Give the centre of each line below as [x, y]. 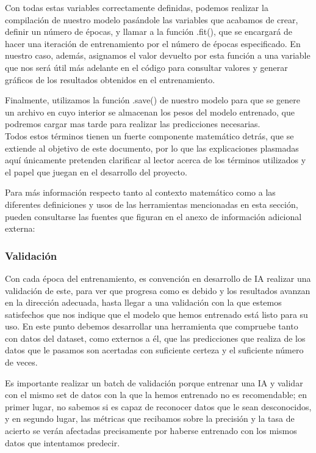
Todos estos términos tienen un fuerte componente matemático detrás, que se [149, 135]
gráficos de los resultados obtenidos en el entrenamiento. [110, 79]
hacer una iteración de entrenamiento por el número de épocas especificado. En [153, 43]
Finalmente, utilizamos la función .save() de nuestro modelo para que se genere [153, 100]
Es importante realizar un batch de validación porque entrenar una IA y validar [154, 382]
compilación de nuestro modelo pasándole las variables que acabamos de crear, [152, 19]
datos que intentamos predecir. [63, 442]
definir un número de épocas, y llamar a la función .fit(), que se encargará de [149, 31]
